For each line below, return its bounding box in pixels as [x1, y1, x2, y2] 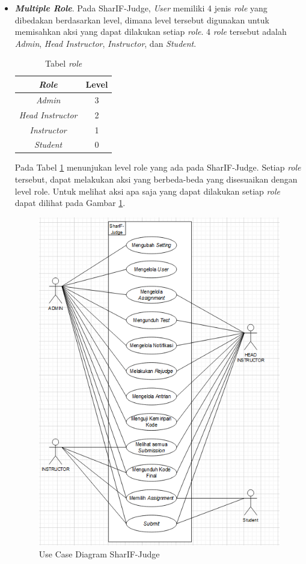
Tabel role [44, 57, 82, 70]
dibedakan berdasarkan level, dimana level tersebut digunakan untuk [14, 13, 269, 26]
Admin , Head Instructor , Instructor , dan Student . [14, 37, 197, 49]
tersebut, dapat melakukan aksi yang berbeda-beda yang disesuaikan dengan [14, 173, 298, 186]
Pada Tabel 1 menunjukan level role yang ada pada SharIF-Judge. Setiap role [14, 161, 301, 174]
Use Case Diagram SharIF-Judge [38, 547, 160, 560]
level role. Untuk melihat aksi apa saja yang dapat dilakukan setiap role [14, 184, 280, 197]
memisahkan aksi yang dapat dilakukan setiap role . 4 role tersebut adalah [14, 25, 287, 38]
